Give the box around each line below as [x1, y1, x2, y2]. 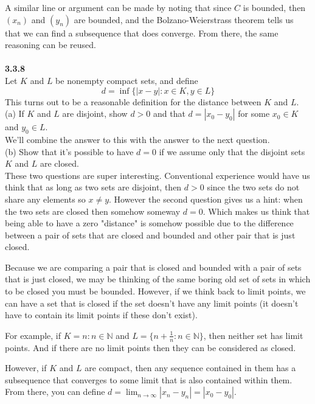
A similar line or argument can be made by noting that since [5, 1, 232, 13]
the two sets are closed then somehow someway [5, 204, 181, 217]
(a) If [5, 107, 24, 120]
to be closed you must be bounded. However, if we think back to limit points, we [5, 285, 306, 298]
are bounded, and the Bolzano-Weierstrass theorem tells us [74, 13, 294, 26]
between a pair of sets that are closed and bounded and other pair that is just [5, 228, 296, 241]
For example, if [5, 329, 61, 341]
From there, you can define [5, 385, 105, 398]
